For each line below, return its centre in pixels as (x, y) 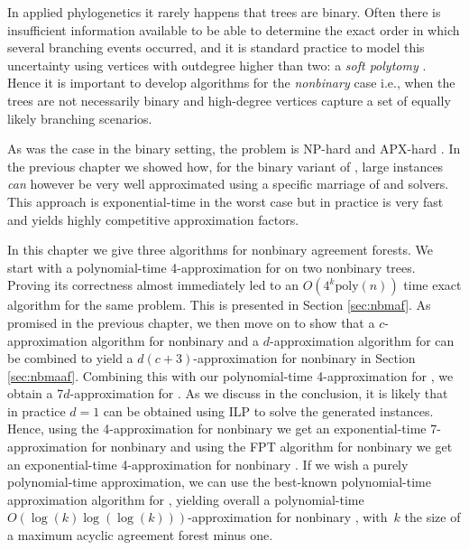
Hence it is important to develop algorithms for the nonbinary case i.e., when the (231, 83)
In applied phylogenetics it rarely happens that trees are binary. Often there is (224, 12)
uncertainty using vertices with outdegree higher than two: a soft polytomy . (217, 65)
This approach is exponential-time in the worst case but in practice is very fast (225, 201)
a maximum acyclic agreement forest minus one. (140, 535)
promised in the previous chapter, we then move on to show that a (191, 322)
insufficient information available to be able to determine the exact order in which (234, 29)
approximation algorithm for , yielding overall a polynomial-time (186, 499)
